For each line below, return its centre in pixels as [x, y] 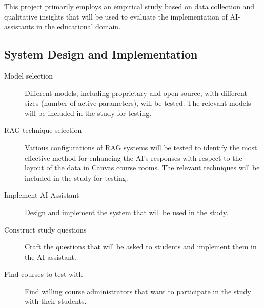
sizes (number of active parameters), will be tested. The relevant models [138, 103]
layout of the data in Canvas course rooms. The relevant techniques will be [142, 168]
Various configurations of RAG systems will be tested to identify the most [141, 147]
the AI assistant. [50, 256]
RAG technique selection [43, 130]
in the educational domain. [78, 26]
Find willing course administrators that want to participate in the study [138, 291]
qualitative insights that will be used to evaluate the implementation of [116, 16]
